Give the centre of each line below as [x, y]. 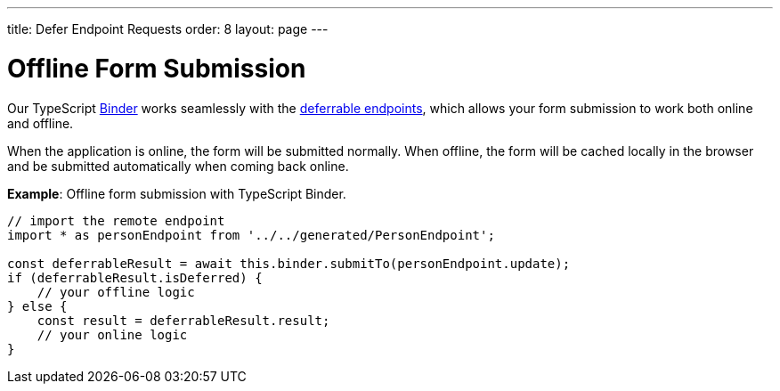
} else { [37, 306]
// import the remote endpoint [116, 220]
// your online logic [112, 334]
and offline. [41, 123]
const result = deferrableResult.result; [183, 320]
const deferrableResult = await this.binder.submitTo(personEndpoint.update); [289, 263]
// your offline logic [116, 292]
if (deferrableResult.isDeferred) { [135, 277]
